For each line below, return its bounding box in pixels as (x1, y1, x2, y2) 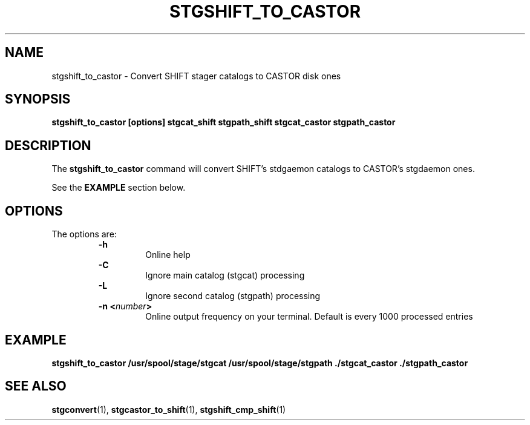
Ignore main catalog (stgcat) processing (145, 270, 305, 281)
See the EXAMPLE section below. (51, 182, 186, 193)
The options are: (51, 229, 117, 240)
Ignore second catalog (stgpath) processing (145, 291, 321, 301)
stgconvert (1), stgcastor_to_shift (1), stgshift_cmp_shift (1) (51, 404, 286, 415)
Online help (145, 249, 191, 260)
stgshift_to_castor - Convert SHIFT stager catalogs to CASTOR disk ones (51, 70, 341, 81)
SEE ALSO (5, 378, 67, 394)
